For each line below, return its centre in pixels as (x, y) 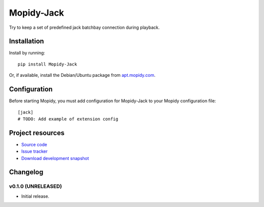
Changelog (26, 172)
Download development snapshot (55, 158)
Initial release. (35, 196)
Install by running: (27, 53)
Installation (26, 41)
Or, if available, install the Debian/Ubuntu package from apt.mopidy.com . (82, 75)
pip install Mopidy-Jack (47, 64)
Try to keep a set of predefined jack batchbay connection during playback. (84, 27)
